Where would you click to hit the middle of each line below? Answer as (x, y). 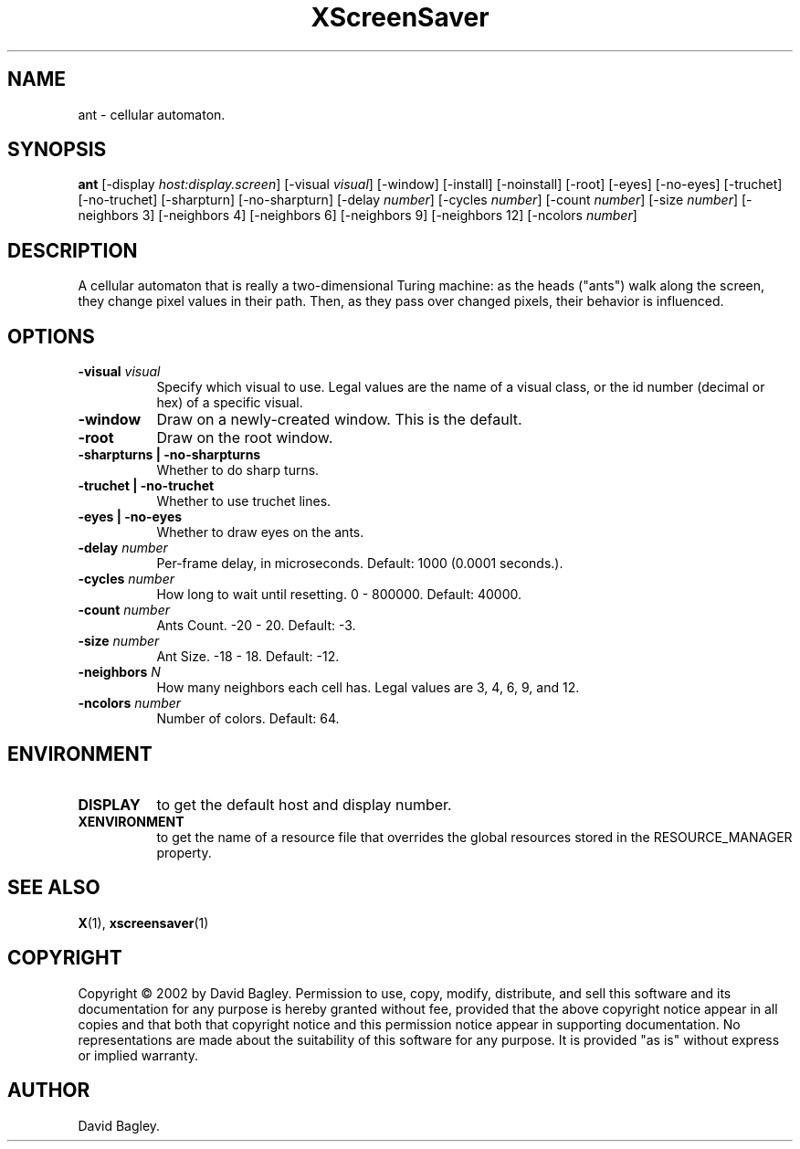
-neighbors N (119, 672)
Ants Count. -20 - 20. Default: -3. (256, 626)
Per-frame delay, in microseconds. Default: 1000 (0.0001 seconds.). (360, 564)
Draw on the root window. (245, 438)
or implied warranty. (138, 1055)
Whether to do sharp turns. (238, 470)
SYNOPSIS (57, 150)
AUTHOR (49, 1091)
